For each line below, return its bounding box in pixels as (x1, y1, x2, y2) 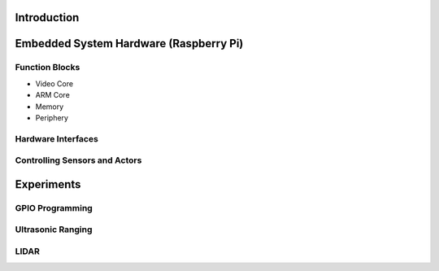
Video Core (35, 78, 73, 89)
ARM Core (35, 90, 71, 100)
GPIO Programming (15, 202, 93, 213)
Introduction (15, 11, 80, 24)
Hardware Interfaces (15, 133, 99, 144)
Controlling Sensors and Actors (15, 155, 142, 166)
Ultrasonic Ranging (15, 224, 93, 235)
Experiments (15, 177, 81, 191)
